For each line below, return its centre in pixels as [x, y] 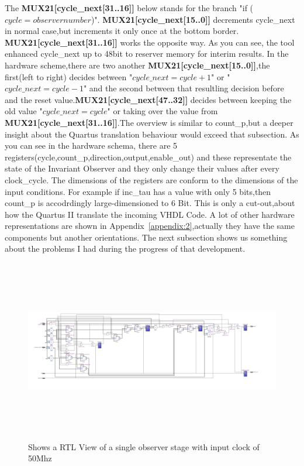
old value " [24, 111]
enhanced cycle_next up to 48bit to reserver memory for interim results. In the [147, 54]
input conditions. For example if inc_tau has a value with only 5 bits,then [138, 191]
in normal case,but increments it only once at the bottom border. [122, 31]
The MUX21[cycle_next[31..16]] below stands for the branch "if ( [129, 8]
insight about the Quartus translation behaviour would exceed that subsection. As [152, 134]
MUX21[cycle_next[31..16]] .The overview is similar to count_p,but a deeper [149, 122]
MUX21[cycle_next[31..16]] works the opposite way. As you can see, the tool [150, 42]
